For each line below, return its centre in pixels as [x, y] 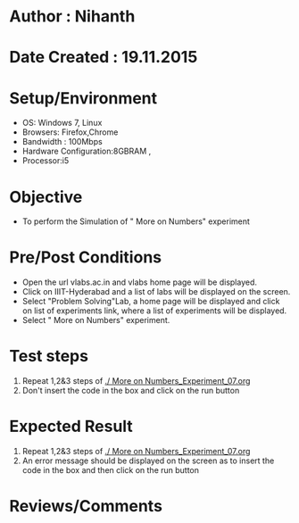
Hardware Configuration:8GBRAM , [87, 151]
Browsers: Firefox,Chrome [70, 132]
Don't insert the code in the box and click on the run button [131, 391]
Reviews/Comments [86, 506]
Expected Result [71, 427]
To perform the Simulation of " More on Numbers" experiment [136, 221]
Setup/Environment [83, 98]
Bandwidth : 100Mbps [62, 142]
